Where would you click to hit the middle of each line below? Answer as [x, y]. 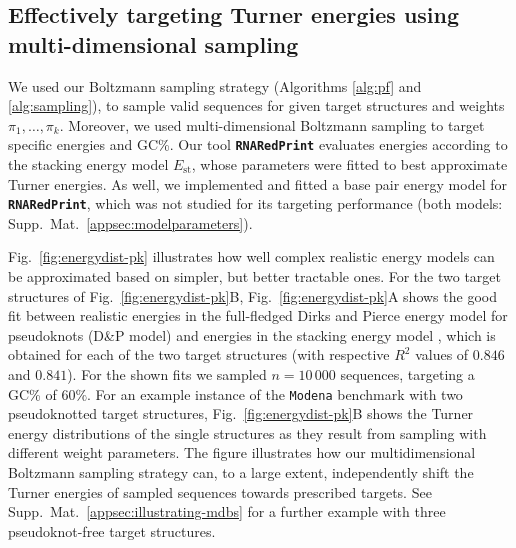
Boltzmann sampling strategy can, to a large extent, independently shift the [241, 472]
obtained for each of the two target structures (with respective [199, 354]
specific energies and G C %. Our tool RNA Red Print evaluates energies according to [258, 144]
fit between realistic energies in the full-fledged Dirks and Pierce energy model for [258, 315]
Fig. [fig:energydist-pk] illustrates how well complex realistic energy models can [251, 256]
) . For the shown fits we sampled [167, 374]
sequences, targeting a [407, 374]
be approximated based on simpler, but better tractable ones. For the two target [254, 276]
